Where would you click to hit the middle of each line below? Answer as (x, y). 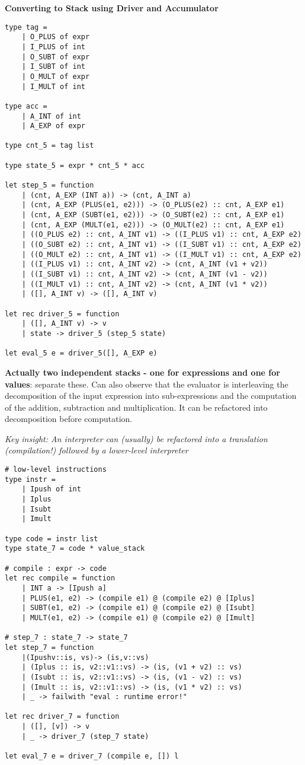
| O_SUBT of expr (56, 57)
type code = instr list (52, 539)
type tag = (26, 27)
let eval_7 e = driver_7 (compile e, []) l (92, 756)
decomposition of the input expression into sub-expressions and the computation (151, 396)
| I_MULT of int (54, 86)
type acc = (26, 106)
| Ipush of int (51, 489)
